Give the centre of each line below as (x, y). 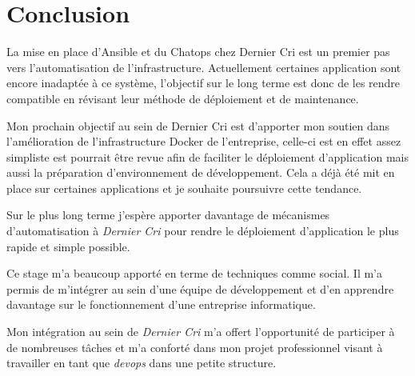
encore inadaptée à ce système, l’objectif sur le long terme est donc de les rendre (204, 83)
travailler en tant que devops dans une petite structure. (142, 363)
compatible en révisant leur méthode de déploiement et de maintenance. (183, 98)
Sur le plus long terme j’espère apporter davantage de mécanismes (168, 215)
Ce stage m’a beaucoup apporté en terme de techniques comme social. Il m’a (195, 273)
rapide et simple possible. (68, 246)
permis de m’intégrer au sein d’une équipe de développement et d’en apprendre (200, 288)
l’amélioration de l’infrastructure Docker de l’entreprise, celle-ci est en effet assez (204, 141)
